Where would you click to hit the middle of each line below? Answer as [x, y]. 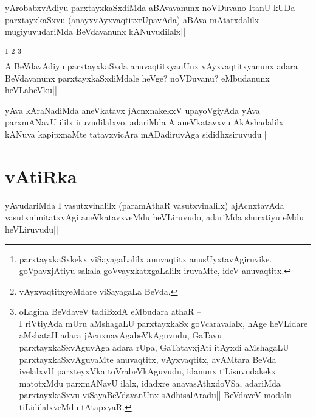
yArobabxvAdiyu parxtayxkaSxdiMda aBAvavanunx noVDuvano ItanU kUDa [150, 7]
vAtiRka [41, 176]
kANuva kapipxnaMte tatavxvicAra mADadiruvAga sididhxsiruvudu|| [136, 134]
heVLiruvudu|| [32, 229]
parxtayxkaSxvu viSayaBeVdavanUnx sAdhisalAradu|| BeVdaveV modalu [155, 395]
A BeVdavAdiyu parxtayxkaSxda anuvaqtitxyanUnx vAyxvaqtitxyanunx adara [151, 66]
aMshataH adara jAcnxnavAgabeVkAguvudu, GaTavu [120, 335]
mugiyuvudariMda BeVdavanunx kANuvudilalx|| [95, 31]
